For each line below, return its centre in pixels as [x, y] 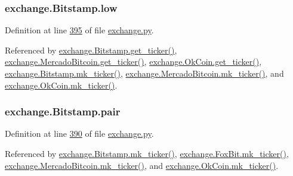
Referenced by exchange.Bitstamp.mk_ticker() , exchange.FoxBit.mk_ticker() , [147, 153]
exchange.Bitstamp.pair [63, 111]
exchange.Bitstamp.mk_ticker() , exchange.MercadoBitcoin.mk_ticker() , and [144, 73]
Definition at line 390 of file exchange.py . [79, 133]
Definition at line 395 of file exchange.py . [79, 30]
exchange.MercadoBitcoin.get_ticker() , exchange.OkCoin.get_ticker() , [133, 62]
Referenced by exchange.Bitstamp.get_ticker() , [91, 50]
